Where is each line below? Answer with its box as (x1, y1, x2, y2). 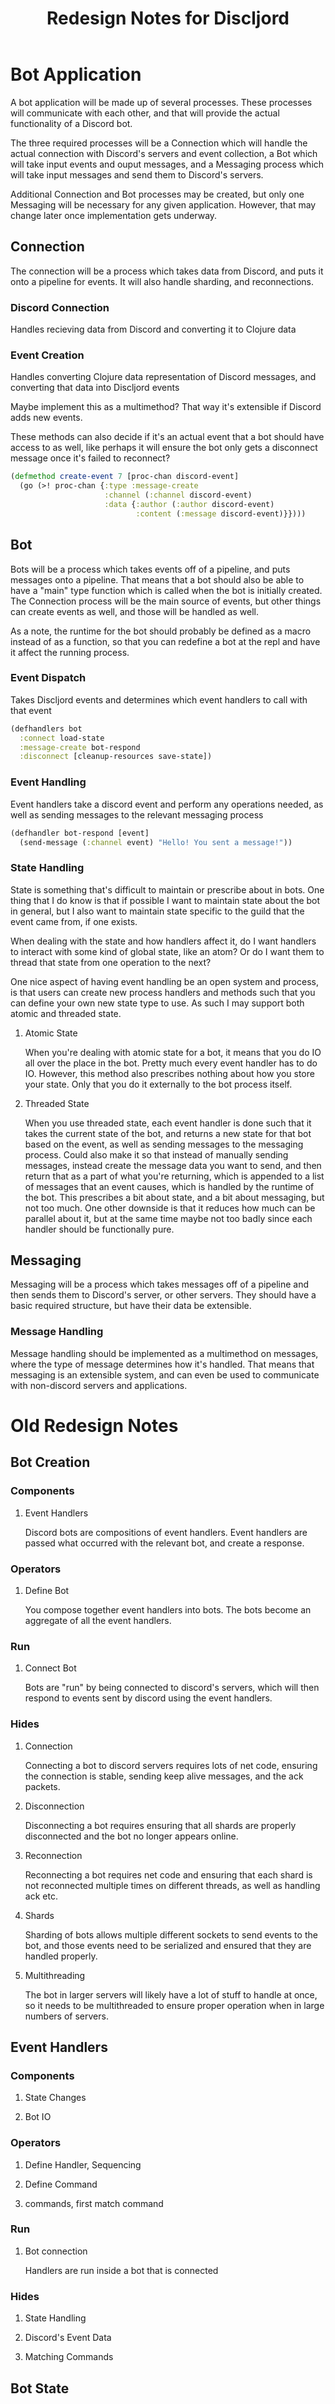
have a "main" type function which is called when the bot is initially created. (10, 584, 323, 596)
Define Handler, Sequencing (24, 2158, 142, 2171)
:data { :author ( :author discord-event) (104, 499, 275, 509)
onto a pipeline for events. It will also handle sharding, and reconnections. (10, 275, 315, 287)
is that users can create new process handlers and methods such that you (10, 986, 316, 998)
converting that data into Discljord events (10, 382, 180, 394)
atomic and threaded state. (10, 1007, 122, 1019)
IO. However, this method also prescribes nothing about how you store (24, 1067, 315, 1079)
